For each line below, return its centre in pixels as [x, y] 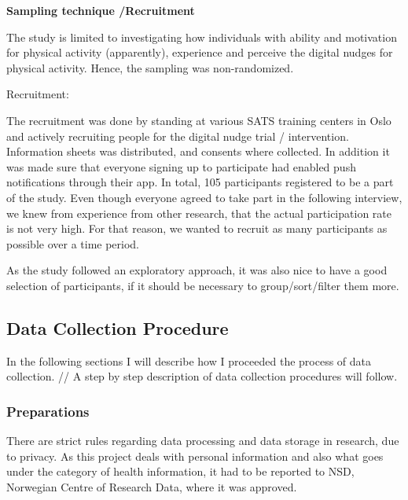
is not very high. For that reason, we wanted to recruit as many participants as [197, 228]
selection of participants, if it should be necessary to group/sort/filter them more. [203, 285]
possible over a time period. [73, 243]
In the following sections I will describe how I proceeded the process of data [189, 360]
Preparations [48, 411]
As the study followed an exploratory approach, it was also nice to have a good [197, 270]
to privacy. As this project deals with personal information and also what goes [195, 456]
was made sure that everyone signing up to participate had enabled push [181, 166]
